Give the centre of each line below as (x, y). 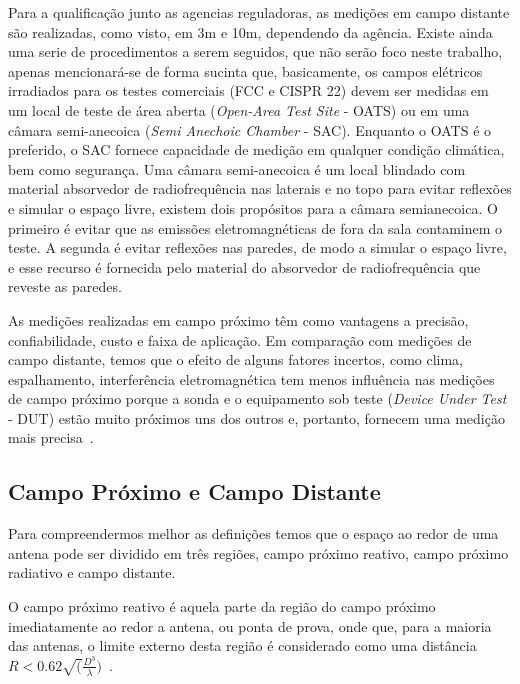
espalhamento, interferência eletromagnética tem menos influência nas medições (251, 378)
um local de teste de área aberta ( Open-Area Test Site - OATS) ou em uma (239, 109)
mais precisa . (51, 437)
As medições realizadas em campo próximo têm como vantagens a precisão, (238, 319)
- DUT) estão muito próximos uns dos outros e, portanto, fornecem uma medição (256, 417)
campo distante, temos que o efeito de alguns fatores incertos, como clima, (236, 359)
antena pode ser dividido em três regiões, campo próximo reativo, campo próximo (258, 552)
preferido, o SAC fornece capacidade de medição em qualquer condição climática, (256, 149)
